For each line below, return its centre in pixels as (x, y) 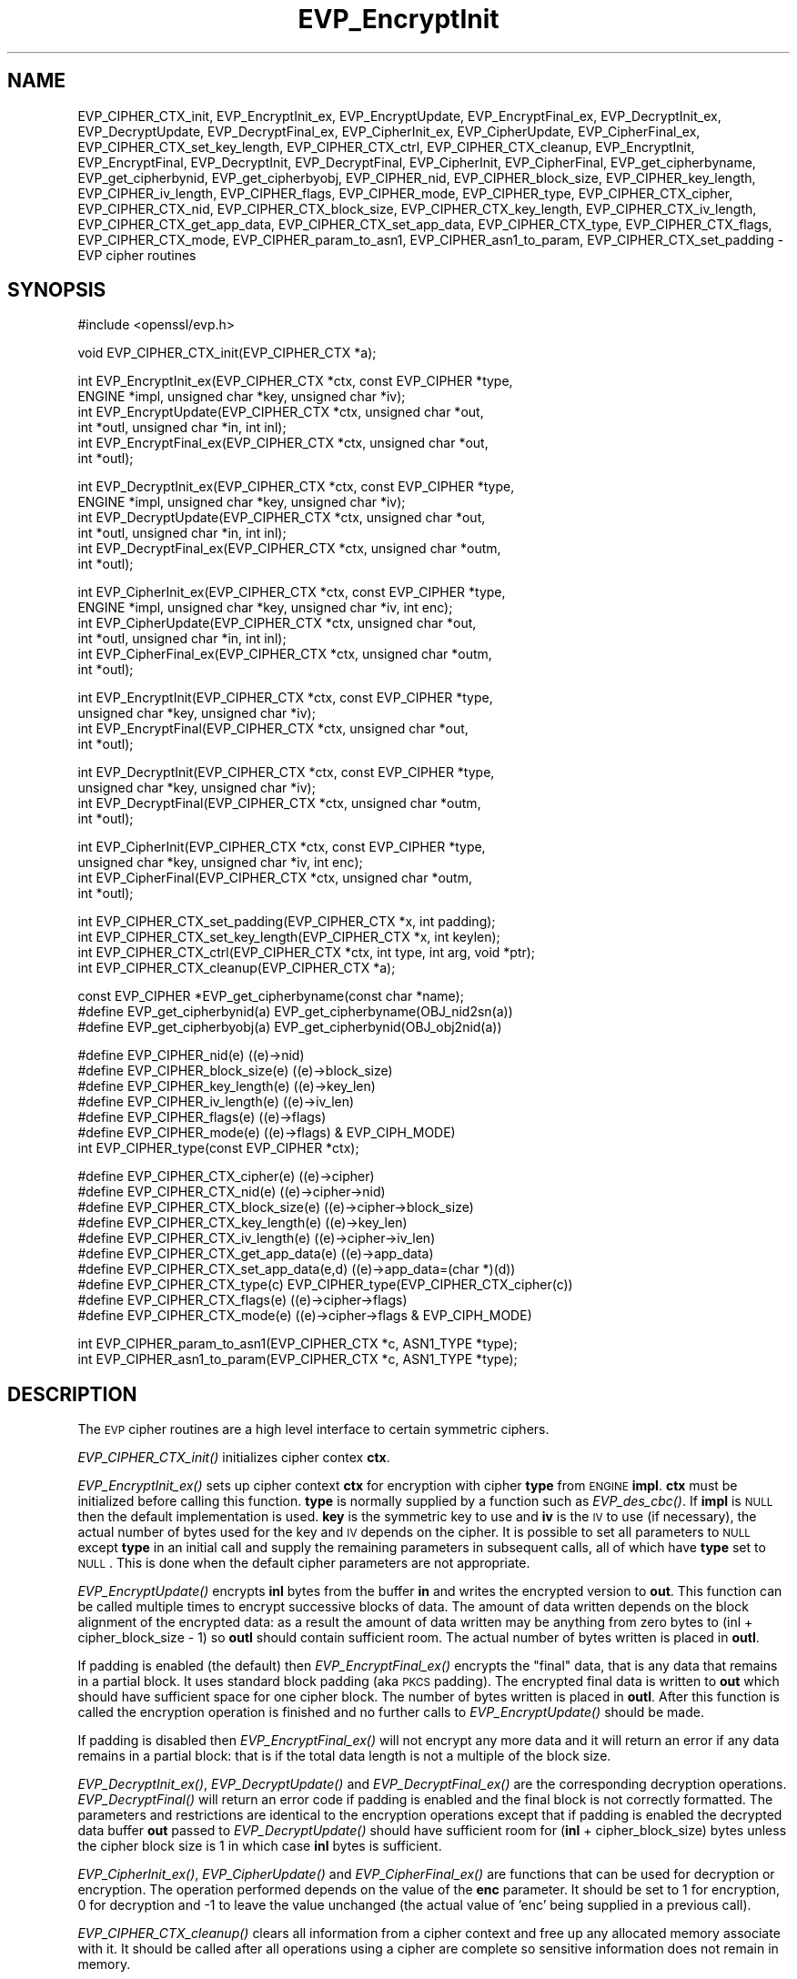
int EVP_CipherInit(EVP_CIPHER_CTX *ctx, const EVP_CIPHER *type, (282, 847)
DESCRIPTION (72, 1394)
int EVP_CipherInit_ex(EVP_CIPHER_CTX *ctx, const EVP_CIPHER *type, (292, 592)
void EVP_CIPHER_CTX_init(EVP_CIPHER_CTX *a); (227, 353)
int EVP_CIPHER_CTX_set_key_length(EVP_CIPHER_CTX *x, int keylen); (289, 937)
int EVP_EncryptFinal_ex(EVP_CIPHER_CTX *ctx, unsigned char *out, (283, 443)
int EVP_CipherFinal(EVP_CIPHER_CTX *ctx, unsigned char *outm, (275, 878)
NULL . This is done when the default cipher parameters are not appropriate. (304, 1563)
